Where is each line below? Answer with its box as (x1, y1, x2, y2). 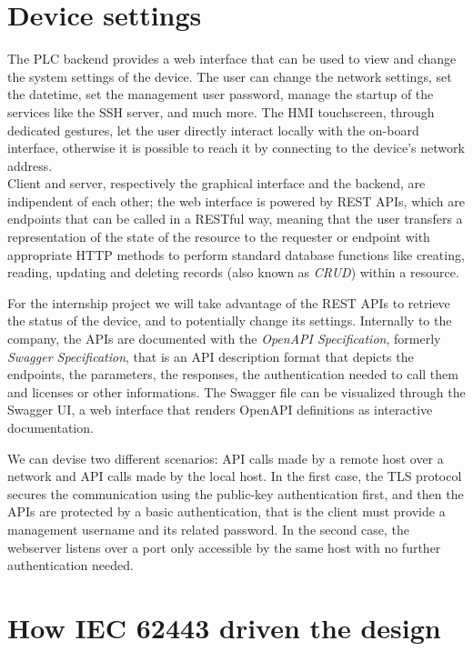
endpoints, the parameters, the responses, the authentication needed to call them (7, 365, 458, 384)
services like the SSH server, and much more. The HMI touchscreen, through (7, 102, 435, 121)
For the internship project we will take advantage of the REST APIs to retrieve (7, 293, 450, 312)
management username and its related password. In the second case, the (7, 519, 409, 538)
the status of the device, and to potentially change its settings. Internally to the (7, 311, 452, 330)
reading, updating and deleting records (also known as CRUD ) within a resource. (7, 263, 459, 282)
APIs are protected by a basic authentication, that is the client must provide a (7, 502, 446, 521)
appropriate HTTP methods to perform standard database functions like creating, (7, 245, 465, 264)
